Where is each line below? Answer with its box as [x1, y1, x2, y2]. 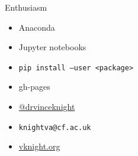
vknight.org [18, 140, 60, 152]
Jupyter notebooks [18, 41, 86, 53]
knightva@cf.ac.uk [18, 123, 91, 132]
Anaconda [18, 21, 55, 33]
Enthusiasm [5, 1, 47, 13]
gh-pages [18, 80, 50, 93]
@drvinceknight [18, 100, 75, 113]
